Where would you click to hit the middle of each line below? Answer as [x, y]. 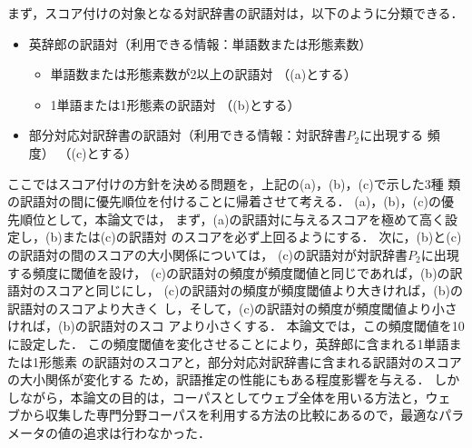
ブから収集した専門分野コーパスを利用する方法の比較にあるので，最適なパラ [236, 415]
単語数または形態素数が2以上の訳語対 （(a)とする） [203, 74]
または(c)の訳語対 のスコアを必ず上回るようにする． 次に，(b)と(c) [262, 237]
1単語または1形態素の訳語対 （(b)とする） [175, 104]
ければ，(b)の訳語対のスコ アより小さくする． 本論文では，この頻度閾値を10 [236, 326]
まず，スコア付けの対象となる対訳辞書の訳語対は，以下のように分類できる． [236, 13]
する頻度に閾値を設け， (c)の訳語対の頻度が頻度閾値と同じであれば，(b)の [229, 272]
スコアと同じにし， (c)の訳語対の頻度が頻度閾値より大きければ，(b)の [254, 290]
